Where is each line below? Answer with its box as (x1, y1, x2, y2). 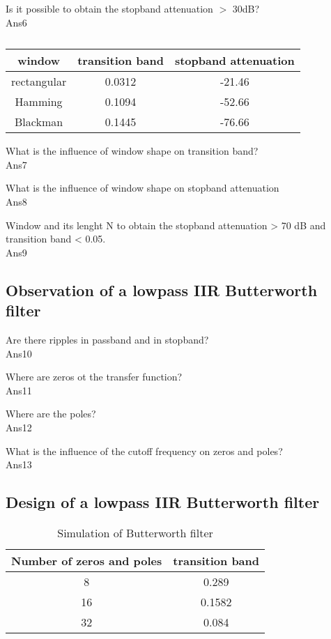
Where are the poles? (6, 406, 96, 421)
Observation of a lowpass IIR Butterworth (6, 279, 318, 300)
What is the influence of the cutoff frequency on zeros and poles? (6, 443, 283, 458)
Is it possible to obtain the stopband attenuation (6, 1, 213, 15)
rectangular (11, 73, 67, 90)
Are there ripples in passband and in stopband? (6, 332, 209, 346)
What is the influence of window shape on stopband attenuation (6, 180, 279, 195)
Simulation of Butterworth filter (57, 524, 213, 541)
